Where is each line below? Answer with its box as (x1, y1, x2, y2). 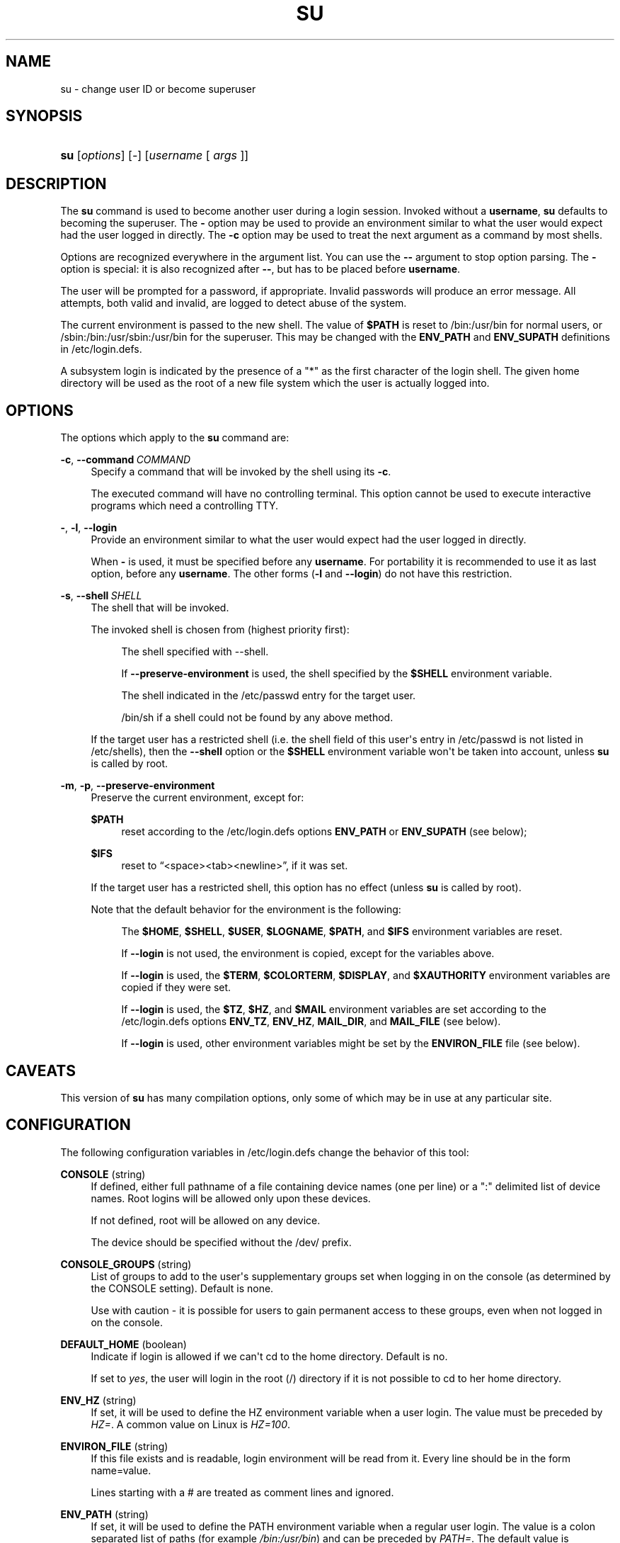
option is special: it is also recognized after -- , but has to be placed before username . (60, 263, 461, 276)
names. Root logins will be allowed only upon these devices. (91, 1192, 371, 1204)
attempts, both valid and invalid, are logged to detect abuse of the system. (60, 297, 407, 310)
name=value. (91, 1464, 151, 1476)
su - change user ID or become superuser (60, 82, 256, 95)
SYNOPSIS (6, 107, 83, 125)
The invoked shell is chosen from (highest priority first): (91, 623, 350, 636)
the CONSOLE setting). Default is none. (91, 1282, 274, 1294)
